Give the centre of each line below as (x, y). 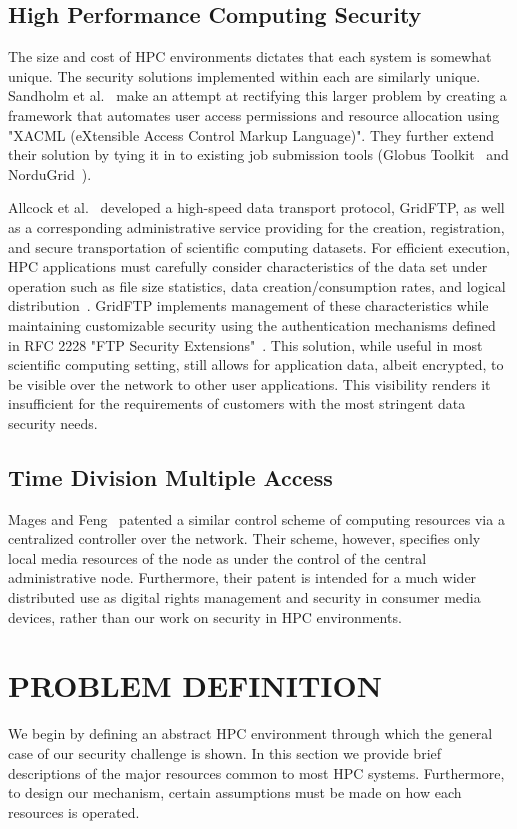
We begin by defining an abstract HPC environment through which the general (250, 733)
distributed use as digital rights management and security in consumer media (244, 597)
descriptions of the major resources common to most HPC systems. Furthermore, (256, 772)
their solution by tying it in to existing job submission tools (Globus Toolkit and (258, 154)
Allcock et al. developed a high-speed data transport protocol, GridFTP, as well (256, 207)
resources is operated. (74, 811)
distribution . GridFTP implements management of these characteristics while (248, 305)
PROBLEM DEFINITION (195, 685)
